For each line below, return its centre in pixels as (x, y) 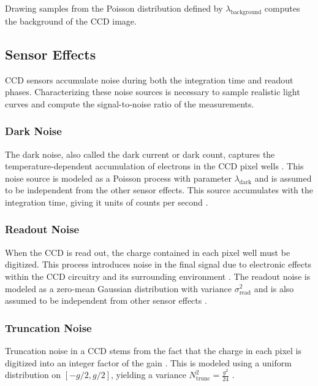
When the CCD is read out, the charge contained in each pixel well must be (148, 252)
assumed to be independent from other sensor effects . (106, 300)
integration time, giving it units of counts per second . (107, 202)
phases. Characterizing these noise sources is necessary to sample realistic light (153, 92)
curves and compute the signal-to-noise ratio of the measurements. (130, 103)
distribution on (33, 375)
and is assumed (283, 178)
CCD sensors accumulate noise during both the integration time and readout (149, 79)
